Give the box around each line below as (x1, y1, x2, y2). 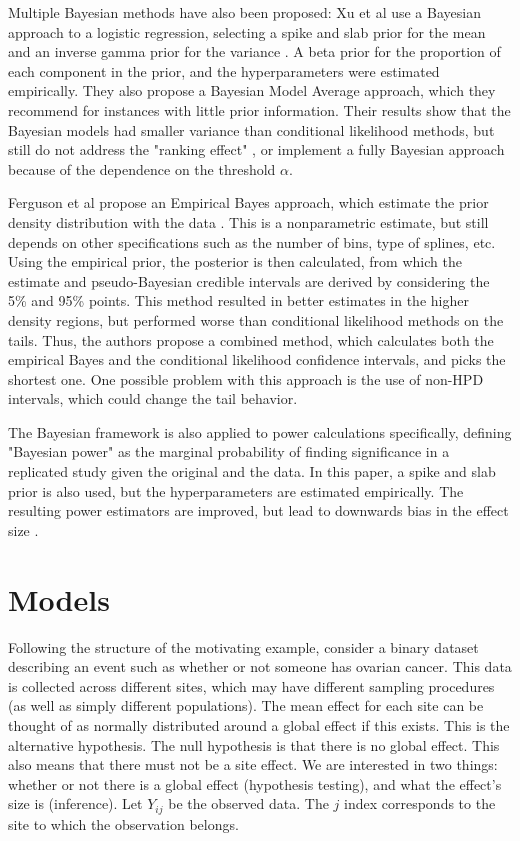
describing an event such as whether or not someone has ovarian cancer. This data (8, 656, 512, 677)
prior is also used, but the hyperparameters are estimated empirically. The (8, 480, 464, 501)
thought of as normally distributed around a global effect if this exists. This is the (8, 714, 510, 735)
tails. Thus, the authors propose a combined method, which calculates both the (8, 329, 494, 350)
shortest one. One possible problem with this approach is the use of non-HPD (8, 368, 484, 389)
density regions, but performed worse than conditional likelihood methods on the (8, 309, 504, 330)
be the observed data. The (168, 793, 329, 814)
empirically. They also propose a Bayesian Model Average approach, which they (8, 80, 496, 101)
